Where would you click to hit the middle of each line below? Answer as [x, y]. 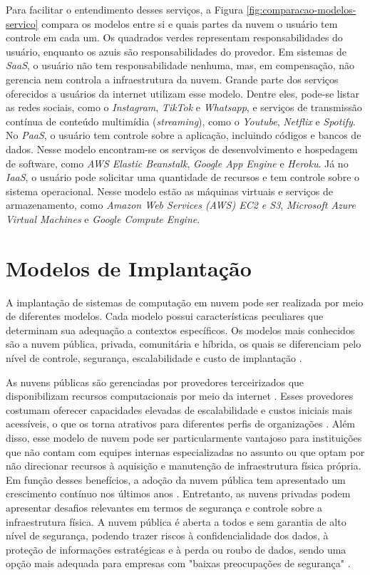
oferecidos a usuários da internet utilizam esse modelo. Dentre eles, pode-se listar [183, 93]
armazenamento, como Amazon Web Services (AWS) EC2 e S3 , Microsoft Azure [181, 205]
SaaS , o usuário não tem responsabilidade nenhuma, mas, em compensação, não [180, 65]
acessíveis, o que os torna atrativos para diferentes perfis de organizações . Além [181, 424]
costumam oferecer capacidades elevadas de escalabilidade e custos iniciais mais [179, 409]
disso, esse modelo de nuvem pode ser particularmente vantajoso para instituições [184, 437]
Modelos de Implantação [129, 268]
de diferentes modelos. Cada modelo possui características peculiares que [165, 316]
